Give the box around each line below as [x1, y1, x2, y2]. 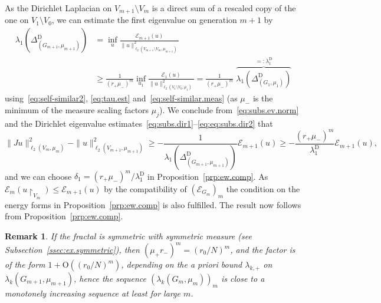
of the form [5, 258, 45, 270]
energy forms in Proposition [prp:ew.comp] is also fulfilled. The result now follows [5, 198, 301, 210]
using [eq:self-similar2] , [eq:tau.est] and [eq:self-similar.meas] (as [5, 92, 238, 104]
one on [5, 14, 29, 26]
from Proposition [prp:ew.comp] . [5, 210, 123, 222]
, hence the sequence [73, 272, 147, 284]
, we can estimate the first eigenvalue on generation [51, 14, 237, 26]
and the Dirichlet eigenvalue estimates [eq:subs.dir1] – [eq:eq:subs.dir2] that [5, 117, 273, 129]
